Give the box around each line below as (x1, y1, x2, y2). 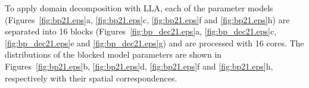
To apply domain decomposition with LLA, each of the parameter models (5, 2, 273, 14)
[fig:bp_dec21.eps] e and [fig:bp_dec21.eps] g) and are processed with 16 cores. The (5, 36, 304, 49)
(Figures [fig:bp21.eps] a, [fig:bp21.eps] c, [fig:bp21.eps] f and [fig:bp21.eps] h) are (5, 13, 290, 26)
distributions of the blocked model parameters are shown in (5, 48, 222, 61)
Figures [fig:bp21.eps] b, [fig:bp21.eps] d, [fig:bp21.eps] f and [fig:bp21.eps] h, (5, 59, 273, 72)
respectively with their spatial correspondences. (5, 71, 177, 84)
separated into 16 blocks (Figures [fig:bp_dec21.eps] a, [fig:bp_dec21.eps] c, (5, 25, 277, 37)
